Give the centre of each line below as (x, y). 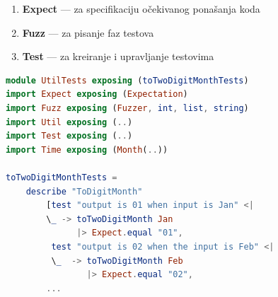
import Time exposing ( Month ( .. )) (87, 150)
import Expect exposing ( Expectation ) (97, 94)
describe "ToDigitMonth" (84, 191)
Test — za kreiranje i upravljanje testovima (118, 56)
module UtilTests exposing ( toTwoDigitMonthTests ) (127, 80)
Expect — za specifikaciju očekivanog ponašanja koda (141, 8)
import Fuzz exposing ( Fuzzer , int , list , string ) (127, 108)
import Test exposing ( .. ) (69, 136)
